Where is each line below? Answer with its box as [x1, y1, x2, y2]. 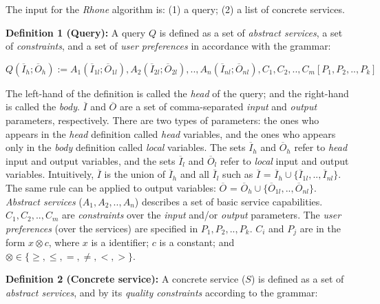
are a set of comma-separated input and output [119, 99, 317, 114]
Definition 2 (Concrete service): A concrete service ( [6, 272, 246, 286]
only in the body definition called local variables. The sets [6, 140, 246, 154]
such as [222, 167, 253, 181]
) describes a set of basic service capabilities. [134, 194, 323, 208]
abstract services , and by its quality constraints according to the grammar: [6, 285, 318, 299]
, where [48, 235, 80, 250]
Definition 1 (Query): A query [6, 25, 146, 39]
